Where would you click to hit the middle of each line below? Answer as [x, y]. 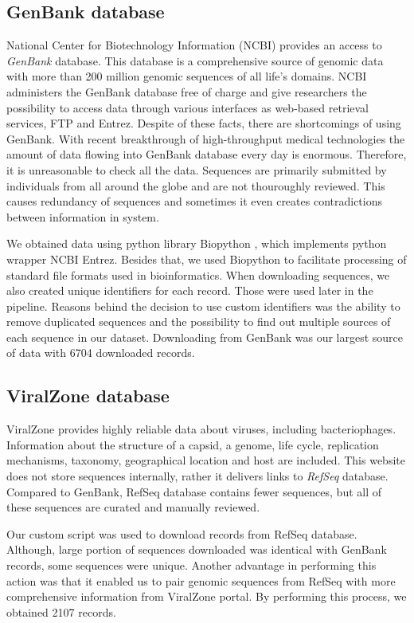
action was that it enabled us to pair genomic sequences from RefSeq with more [201, 580]
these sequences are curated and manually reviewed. [133, 507]
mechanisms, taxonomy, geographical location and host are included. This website [206, 460]
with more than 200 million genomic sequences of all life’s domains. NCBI [187, 76]
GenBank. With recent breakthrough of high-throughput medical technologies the [206, 138]
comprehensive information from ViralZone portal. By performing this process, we [207, 596]
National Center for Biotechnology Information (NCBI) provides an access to [194, 45]
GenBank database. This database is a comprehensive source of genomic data [195, 60]
